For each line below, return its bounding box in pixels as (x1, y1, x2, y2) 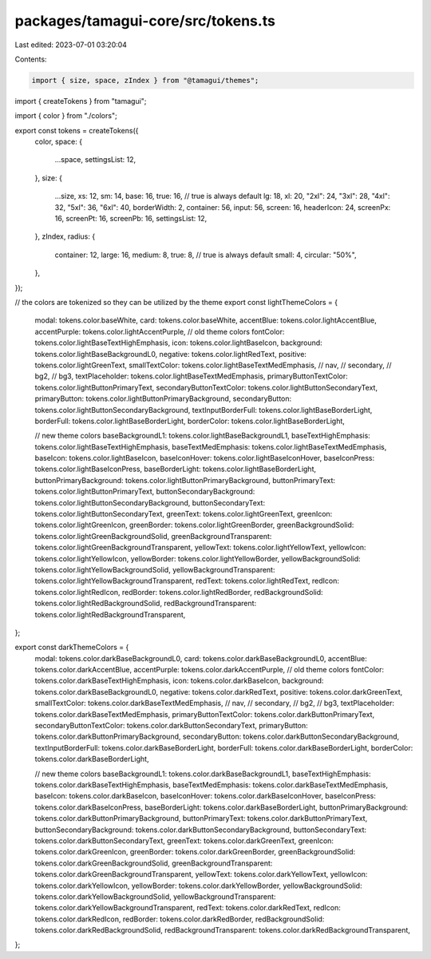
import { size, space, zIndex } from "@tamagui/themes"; (31, 76, 259, 85)
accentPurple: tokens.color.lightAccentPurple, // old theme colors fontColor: (34, 327, 285, 336)
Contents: (14, 54, 47, 64)
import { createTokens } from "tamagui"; (14, 96, 147, 105)
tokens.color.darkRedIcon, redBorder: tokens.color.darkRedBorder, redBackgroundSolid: (34, 914, 325, 924)
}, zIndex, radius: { (34, 232, 96, 241)
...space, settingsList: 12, (54, 155, 136, 164)
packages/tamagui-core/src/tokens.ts (14, 12, 275, 30)
